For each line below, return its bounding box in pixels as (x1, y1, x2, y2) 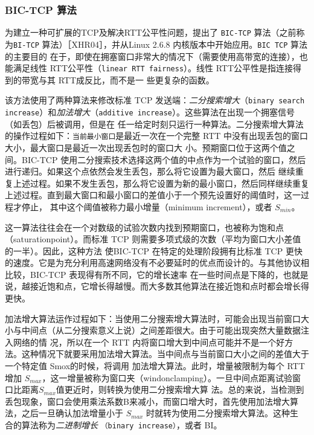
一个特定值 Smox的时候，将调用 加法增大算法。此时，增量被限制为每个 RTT (5, 359, 305, 372)
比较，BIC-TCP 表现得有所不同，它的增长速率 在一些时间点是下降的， (5, 268, 283, 280)
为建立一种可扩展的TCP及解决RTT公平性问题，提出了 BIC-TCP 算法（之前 (5, 26, 296, 39)
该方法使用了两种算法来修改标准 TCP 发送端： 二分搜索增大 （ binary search (5, 94, 305, 106)
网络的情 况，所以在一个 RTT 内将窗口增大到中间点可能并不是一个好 (13, 335, 285, 348)
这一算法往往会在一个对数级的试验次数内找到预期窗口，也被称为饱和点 (5, 221, 284, 233)
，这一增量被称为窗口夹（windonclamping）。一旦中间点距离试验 (42, 371, 293, 384)
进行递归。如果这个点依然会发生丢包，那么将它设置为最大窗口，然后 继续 (5, 165, 295, 178)
